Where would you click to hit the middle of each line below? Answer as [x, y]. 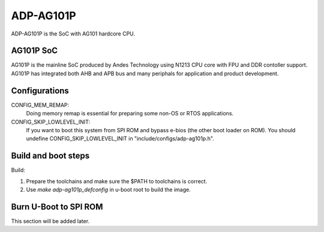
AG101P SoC [34, 51]
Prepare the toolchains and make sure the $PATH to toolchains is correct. [117, 181]
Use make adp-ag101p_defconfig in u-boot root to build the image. [109, 190]
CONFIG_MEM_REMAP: [40, 105]
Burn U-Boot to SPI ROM [57, 206]
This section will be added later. [50, 221]
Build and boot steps [50, 156]
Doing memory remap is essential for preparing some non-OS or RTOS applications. [130, 114]
